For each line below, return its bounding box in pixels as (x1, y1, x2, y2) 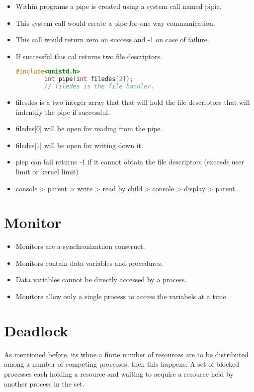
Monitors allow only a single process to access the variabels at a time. (15, 291, 228, 302)
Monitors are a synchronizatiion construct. (15, 241, 145, 251)
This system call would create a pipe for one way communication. (15, 17, 215, 28)
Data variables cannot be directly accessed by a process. (15, 274, 187, 285)
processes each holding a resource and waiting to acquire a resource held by (4, 368, 234, 379)
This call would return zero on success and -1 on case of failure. (15, 34, 209, 45)
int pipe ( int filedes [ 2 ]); (44, 76, 134, 83)
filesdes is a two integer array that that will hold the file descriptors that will (15, 97, 250, 107)
